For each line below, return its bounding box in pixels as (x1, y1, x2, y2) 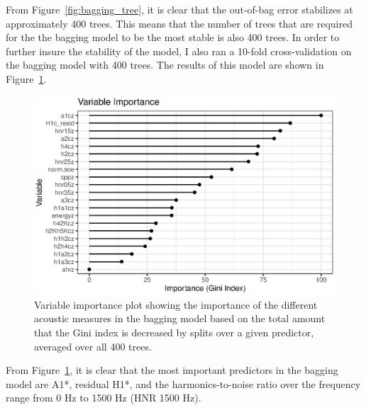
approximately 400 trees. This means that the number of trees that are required (6, 16, 353, 30)
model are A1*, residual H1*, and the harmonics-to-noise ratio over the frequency (6, 376, 361, 391)
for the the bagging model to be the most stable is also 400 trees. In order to (6, 30, 340, 45)
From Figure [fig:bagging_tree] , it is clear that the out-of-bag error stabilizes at (6, 2, 353, 16)
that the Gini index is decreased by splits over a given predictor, (34, 325, 314, 340)
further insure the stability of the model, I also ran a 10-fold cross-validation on (6, 43, 352, 58)
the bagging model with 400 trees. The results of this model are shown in (6, 57, 324, 72)
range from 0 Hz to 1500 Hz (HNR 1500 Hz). (6, 390, 201, 405)
